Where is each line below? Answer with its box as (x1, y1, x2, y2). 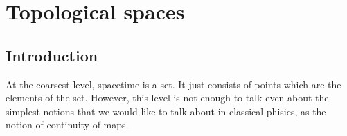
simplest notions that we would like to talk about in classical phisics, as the (6, 104, 326, 118)
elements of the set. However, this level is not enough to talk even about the (6, 90, 329, 105)
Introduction (6, 44, 98, 66)
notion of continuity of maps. (6, 117, 129, 132)
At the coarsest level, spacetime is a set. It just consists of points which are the (6, 77, 341, 91)
